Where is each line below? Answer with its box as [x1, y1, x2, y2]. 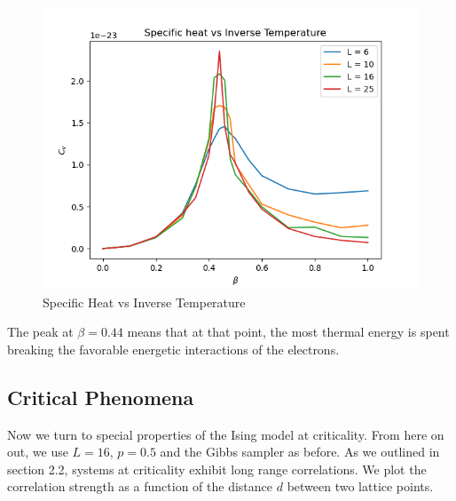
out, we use [7, 442, 68, 461]
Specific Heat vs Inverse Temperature [43, 292, 246, 311]
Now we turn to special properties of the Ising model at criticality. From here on [7, 425, 444, 443]
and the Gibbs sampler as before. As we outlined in [160, 442, 440, 461]
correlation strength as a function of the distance [7, 477, 273, 496]
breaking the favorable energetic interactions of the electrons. [7, 339, 340, 358]
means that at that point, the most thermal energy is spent [127, 322, 450, 341]
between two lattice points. [287, 477, 434, 496]
